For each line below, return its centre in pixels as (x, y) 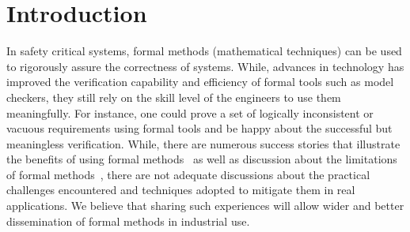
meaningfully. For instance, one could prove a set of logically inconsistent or (190, 112)
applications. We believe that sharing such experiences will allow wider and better (205, 206)
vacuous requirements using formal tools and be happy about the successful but (199, 128)
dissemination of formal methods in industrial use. (128, 221)
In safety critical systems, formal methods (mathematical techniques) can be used (204, 51)
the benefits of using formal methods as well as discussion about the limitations (202, 159)
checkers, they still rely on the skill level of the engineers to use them (174, 97)
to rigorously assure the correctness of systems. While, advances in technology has (205, 66)
